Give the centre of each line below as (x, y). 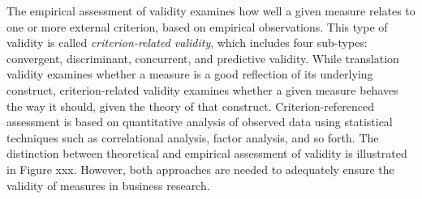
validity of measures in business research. (108, 185)
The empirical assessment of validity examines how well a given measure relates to (211, 11)
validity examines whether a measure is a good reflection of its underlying (190, 74)
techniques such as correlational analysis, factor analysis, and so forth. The (193, 137)
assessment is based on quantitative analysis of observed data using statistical (200, 122)
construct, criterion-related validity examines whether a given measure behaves (202, 89)
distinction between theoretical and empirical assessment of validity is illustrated (207, 153)
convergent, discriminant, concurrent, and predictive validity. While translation (203, 58)
